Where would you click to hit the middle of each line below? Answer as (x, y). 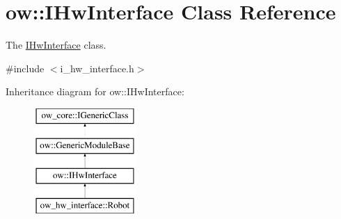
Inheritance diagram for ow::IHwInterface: (95, 91)
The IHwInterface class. (56, 45)
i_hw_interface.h (97, 68)
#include (25, 68)
